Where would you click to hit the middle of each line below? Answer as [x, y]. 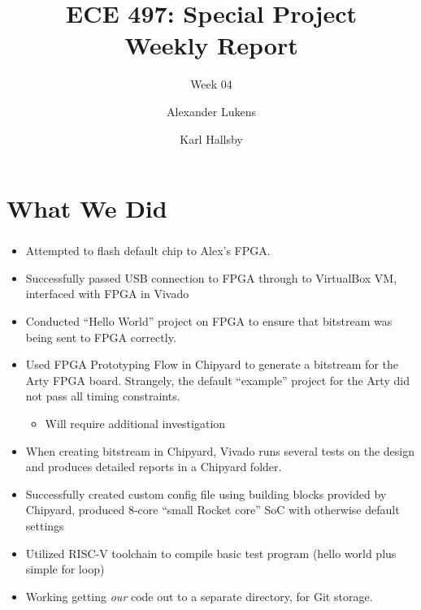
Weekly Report [211, 45]
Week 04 [211, 84]
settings [45, 525]
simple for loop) [65, 569]
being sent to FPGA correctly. [101, 337]
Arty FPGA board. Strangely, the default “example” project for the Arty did [217, 380]
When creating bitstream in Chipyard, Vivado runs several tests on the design [220, 450]
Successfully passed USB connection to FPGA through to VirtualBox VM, [211, 277]
